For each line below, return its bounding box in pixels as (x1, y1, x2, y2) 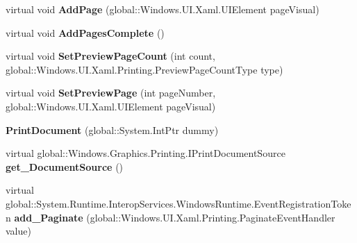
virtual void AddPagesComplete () (6, 25, 165, 40)
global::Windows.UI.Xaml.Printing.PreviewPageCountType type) (6, 62, 283, 76)
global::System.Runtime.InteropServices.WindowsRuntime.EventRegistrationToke (6, 196, 351, 210)
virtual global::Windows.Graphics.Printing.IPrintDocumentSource (6, 146, 285, 160)
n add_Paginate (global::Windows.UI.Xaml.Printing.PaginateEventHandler (6, 210, 335, 224)
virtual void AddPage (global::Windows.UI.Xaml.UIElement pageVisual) (6, 2, 319, 16)
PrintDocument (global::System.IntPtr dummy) (6, 122, 219, 137)
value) (6, 224, 31, 238)
